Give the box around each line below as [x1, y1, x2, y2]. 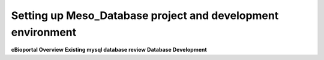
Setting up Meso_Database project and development [11, 9, 279, 22]
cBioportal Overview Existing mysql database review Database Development [11, 46, 207, 53]
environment [11, 26, 77, 39]
